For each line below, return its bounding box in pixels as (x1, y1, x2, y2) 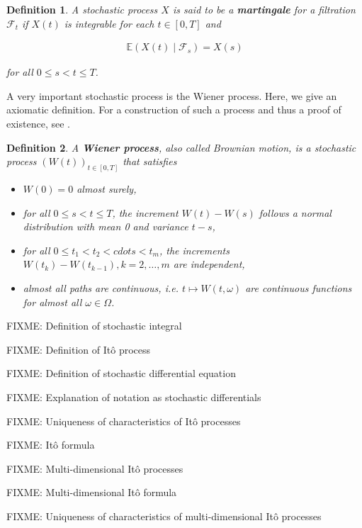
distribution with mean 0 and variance (23, 219, 188, 234)
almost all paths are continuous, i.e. (23, 281, 179, 296)
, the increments (159, 242, 230, 257)
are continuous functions (245, 281, 352, 296)
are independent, (173, 257, 245, 271)
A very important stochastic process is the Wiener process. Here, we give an (6, 88, 337, 103)
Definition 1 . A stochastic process (6, 2, 158, 16)
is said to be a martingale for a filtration (172, 2, 356, 16)
